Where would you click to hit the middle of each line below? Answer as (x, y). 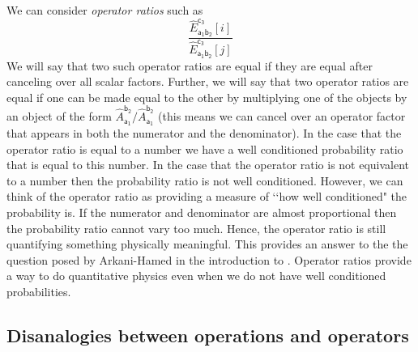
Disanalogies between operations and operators (208, 335)
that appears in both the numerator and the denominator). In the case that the (204, 132)
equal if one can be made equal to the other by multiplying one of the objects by (207, 97)
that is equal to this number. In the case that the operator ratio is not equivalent (208, 165)
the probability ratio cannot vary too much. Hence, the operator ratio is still (196, 228)
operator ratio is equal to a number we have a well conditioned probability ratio (205, 148)
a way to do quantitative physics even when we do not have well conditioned (196, 276)
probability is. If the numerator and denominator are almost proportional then (202, 212)
